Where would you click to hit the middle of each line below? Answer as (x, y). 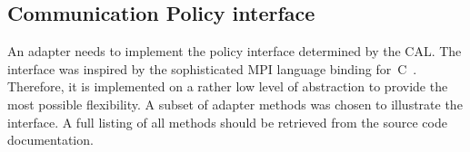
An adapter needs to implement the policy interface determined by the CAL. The (235, 51)
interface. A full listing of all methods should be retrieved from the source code (227, 122)
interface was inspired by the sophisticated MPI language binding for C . (212, 68)
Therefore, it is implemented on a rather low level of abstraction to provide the (228, 86)
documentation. (50, 140)
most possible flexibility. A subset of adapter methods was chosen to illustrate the (235, 104)
